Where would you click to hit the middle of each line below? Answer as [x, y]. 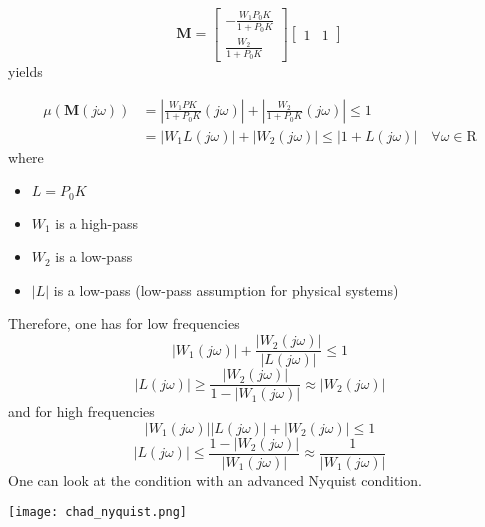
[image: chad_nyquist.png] [97, 512]
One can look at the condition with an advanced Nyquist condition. [215, 479]
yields [25, 70]
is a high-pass [97, 222]
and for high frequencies [81, 411]
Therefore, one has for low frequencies [124, 323]
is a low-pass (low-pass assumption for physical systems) [226, 289]
